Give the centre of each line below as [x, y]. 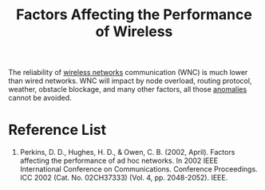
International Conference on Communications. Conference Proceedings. [138, 169]
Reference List [57, 130]
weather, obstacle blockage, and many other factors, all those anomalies [128, 89]
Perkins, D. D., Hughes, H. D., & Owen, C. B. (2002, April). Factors [127, 152]
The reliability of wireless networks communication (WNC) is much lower [128, 73]
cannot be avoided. [40, 98]
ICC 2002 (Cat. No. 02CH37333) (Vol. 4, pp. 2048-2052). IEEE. [124, 178]
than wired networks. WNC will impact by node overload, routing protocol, [130, 81]
